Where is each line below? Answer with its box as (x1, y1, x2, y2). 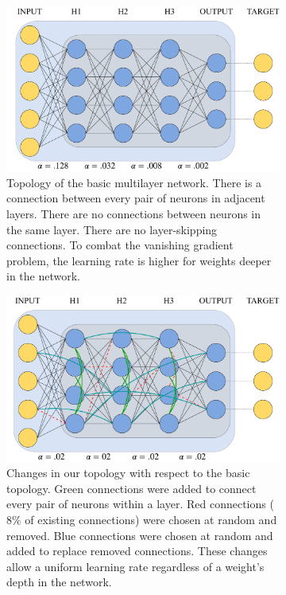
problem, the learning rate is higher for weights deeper (6, 252, 272, 268)
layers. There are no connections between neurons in (6, 206, 261, 222)
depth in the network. (6, 573, 112, 590)
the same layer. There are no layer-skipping (6, 221, 218, 237)
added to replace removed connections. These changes (6, 542, 268, 559)
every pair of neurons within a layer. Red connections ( (6, 495, 274, 512)
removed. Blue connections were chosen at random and (6, 526, 273, 543)
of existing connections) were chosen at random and (25, 511, 277, 527)
